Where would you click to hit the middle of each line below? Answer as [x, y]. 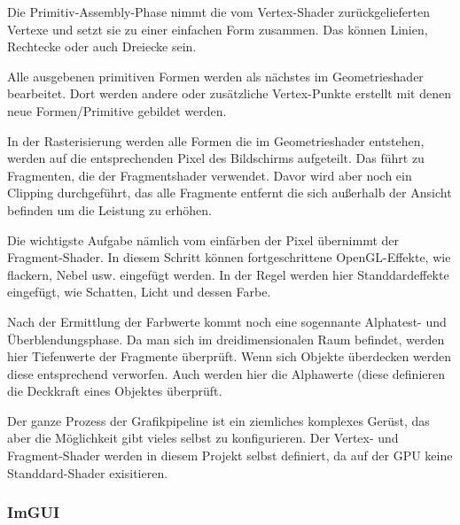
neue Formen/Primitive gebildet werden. [117, 110]
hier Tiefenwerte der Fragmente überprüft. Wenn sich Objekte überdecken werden [230, 356]
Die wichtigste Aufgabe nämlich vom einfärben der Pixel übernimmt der [203, 239]
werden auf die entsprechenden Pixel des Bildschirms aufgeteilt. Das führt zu [216, 158]
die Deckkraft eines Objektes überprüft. [115, 391]
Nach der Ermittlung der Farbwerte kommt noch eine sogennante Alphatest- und [227, 321]
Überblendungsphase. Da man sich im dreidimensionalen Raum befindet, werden [226, 339]
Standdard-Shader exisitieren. [88, 472]
